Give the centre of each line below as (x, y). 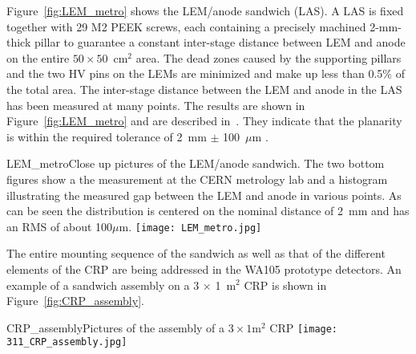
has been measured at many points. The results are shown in (156, 105)
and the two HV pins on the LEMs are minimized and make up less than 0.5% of (206, 73)
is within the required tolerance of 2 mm (107, 136)
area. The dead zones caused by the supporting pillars (269, 57)
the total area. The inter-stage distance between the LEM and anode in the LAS (204, 89)
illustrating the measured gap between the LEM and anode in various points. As (204, 195)
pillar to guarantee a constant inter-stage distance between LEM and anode (220, 42)
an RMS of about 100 (60, 226)
